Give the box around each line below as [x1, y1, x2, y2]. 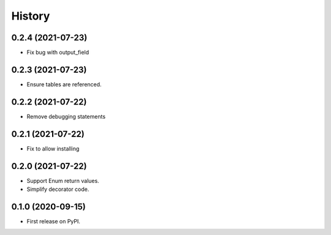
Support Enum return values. [26, 177, 99, 184]
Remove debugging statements [26, 113, 106, 120]
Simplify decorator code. [26, 185, 89, 193]
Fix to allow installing [26, 144, 80, 152]
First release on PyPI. [26, 217, 81, 225]
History [11, 9, 50, 23]
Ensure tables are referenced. [26, 80, 102, 88]
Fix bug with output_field [26, 49, 89, 56]
